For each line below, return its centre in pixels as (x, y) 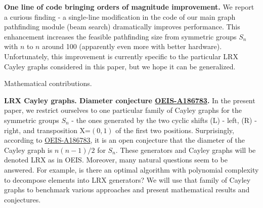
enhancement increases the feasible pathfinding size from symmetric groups (120, 36)
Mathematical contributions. (48, 83)
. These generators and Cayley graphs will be (186, 150)
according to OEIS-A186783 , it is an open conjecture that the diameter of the (125, 140)
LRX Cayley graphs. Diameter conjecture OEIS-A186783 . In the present (130, 100)
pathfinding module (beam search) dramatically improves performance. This (122, 27)
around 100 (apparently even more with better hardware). (132, 46)
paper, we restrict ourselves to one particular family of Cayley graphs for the (123, 110)
